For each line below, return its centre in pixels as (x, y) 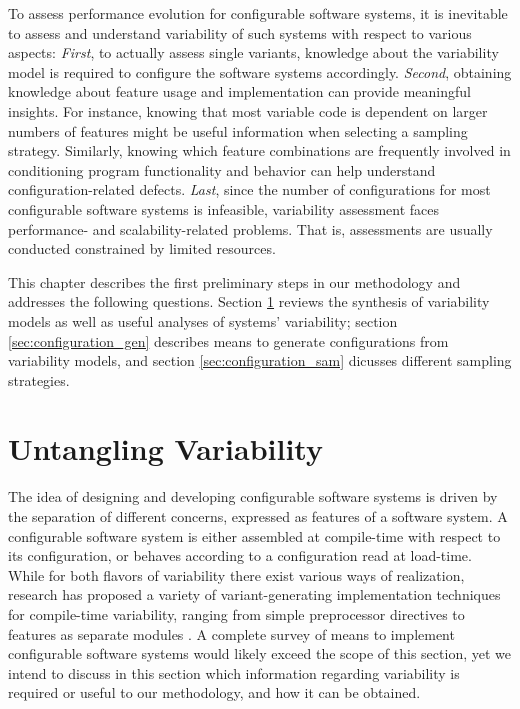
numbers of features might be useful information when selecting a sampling (238, 130)
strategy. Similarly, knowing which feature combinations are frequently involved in (259, 150)
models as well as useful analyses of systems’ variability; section (203, 320)
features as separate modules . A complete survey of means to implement (231, 633)
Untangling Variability (165, 448)
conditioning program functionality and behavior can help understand (222, 169)
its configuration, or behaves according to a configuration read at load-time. (240, 555)
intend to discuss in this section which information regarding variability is (234, 672)
